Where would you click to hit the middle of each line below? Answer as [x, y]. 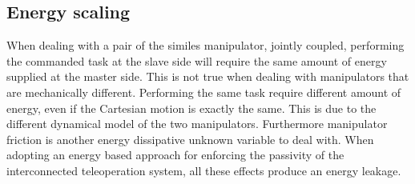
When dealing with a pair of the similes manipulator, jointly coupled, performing [205, 45]
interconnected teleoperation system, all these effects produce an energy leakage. [204, 170]
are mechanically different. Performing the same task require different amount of [204, 92]
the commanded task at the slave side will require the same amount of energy [197, 60]
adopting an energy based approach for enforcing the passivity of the [175, 155]
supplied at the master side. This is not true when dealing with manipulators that [208, 76]
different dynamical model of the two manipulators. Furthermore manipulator [197, 124]
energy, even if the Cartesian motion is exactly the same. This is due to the [191, 108]
